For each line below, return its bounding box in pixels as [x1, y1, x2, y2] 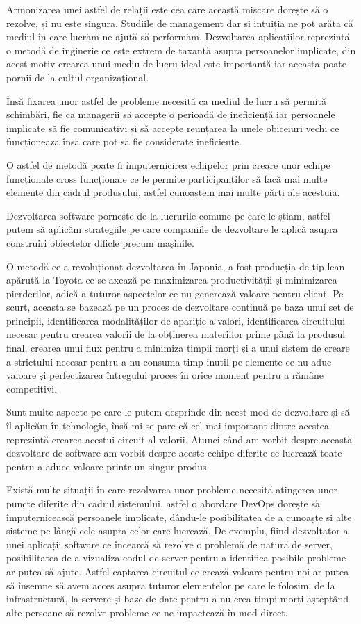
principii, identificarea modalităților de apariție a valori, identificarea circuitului [6, 313, 346, 327]
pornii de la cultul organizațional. [6, 69, 149, 84]
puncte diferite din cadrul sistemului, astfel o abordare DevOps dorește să [6, 496, 320, 510]
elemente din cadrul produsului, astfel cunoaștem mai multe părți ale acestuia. [6, 185, 340, 199]
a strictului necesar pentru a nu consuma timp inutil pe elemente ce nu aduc [6, 354, 332, 368]
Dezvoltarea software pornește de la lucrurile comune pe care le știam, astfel [6, 208, 330, 222]
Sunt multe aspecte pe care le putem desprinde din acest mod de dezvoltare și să [6, 404, 350, 419]
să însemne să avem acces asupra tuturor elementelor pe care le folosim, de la [6, 577, 335, 592]
